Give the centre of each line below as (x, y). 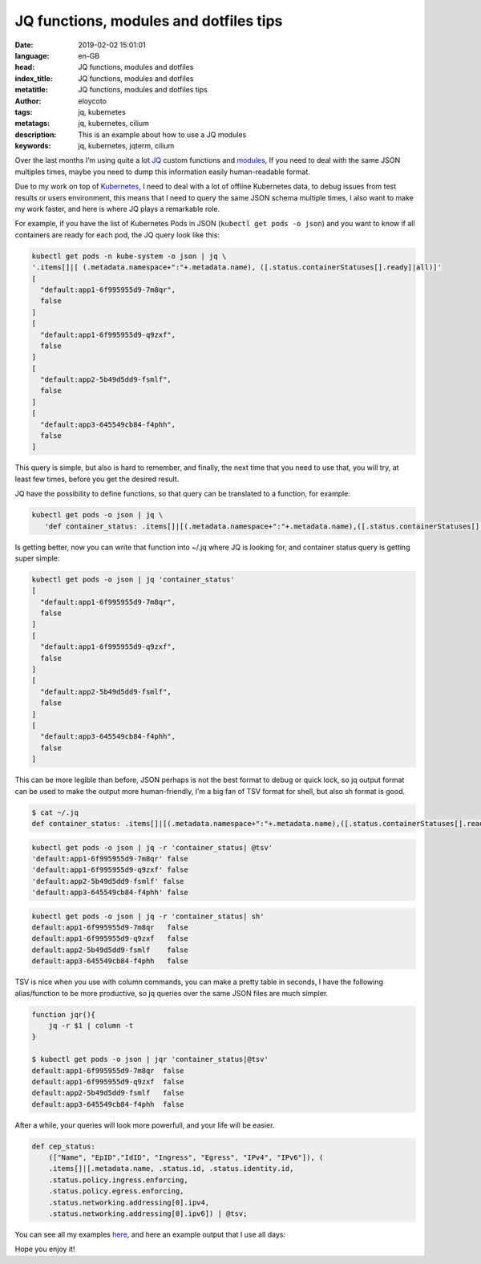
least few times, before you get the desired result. (97, 479)
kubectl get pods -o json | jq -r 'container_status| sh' (148, 916)
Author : (28, 101)
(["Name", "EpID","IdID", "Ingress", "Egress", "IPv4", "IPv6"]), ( (186, 1158)
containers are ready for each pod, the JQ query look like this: (117, 235)
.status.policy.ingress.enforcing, (118, 1180)
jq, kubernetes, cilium (114, 124)
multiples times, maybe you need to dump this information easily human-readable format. (162, 172)
